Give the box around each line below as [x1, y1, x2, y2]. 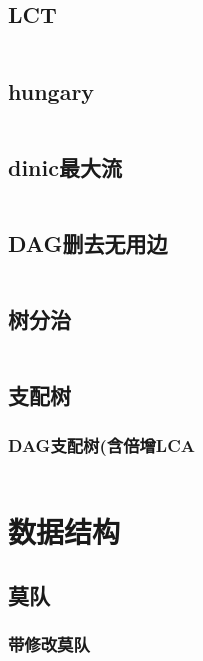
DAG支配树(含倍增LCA [8, 432, 195, 457]
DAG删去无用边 [8, 228, 168, 258]
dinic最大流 [8, 151, 122, 182]
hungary [8, 75, 95, 106]
